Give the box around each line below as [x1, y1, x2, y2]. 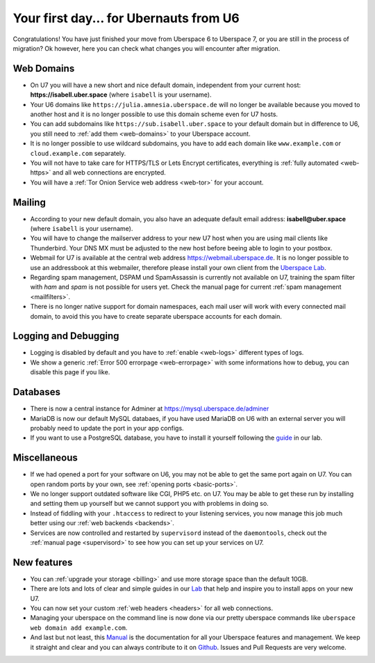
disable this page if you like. [30, 368, 110, 376]
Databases [12, 386, 61, 398]
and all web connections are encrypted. [52, 168, 166, 177]
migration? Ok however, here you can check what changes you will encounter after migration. [12, 44, 281, 52]
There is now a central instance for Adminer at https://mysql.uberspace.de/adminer [30, 404, 269, 413]
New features [12, 557, 73, 568]
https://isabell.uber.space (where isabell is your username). [30, 90, 212, 99]
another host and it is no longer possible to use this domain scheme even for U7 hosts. [30, 110, 278, 118]
